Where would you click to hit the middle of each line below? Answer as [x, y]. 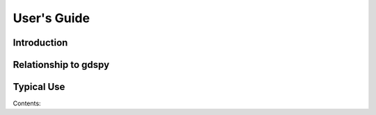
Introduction [40, 43]
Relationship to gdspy [61, 65]
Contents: [27, 103]
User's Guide [52, 18]
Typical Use [39, 87]
